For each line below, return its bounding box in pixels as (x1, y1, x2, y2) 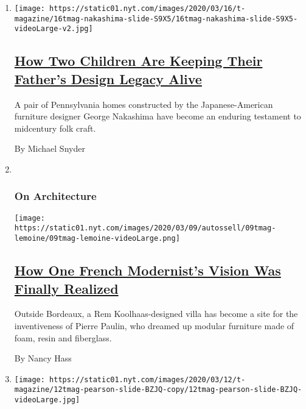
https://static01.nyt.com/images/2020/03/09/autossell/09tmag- (14, 224, 276, 233)
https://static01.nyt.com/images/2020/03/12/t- (49, 375, 246, 384)
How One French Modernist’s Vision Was (14, 261, 281, 280)
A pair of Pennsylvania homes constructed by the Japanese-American (14, 98, 273, 110)
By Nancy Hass (14, 352, 72, 365)
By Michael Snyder (14, 142, 85, 155)
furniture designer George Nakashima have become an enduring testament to (14, 110, 301, 123)
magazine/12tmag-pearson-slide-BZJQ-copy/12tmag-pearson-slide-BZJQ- (14, 385, 302, 394)
